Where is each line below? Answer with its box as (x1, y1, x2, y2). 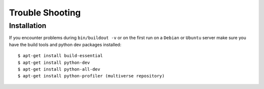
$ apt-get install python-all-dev (18, 66, 100, 72)
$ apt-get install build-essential (18, 53, 103, 59)
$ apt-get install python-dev (18, 59, 90, 65)
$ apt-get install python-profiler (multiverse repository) (18, 73, 165, 79)
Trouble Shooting (9, 7, 81, 18)
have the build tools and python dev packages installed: (9, 42, 122, 47)
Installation (9, 21, 46, 30)
